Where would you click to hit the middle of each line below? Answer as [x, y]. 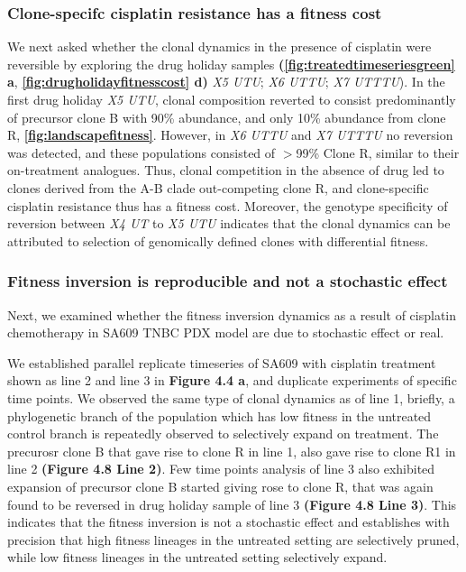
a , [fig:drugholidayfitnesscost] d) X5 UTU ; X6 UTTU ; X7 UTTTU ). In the [226, 82]
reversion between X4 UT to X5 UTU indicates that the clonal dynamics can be [229, 223]
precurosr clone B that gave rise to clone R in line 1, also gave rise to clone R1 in [232, 451]
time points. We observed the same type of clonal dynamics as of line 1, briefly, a [231, 397]
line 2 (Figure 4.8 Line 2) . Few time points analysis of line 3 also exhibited [221, 469]
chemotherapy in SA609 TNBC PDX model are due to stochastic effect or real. [226, 332]
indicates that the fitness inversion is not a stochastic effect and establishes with [228, 522]
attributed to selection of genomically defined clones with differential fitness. [218, 240]
